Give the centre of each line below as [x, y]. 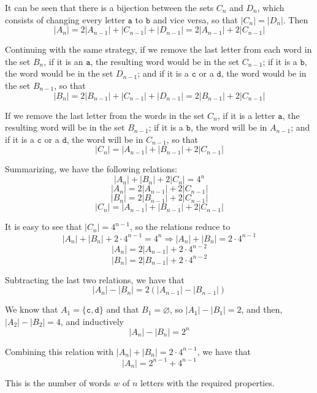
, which [271, 7]
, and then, [262, 309]
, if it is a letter [246, 115]
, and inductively [92, 321]
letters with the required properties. [207, 382]
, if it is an [63, 61]
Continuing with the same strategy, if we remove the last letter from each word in [158, 49]
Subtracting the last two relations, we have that [95, 279]
